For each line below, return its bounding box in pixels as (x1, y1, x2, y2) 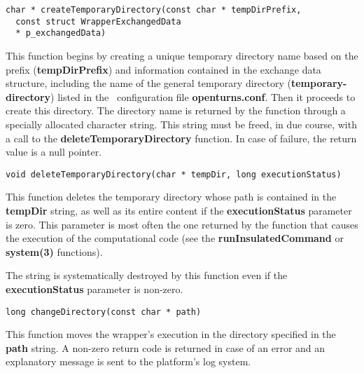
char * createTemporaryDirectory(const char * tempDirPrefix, (6, 5, 302, 15)
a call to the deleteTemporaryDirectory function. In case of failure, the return (6, 130, 357, 145)
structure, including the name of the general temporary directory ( (6, 76, 291, 90)
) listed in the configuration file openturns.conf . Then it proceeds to (50, 89, 356, 104)
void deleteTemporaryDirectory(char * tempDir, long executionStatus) (6, 169, 342, 179)
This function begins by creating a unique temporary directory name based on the (6, 48, 358, 62)
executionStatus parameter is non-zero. (6, 281, 183, 296)
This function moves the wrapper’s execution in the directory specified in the (6, 327, 336, 341)
